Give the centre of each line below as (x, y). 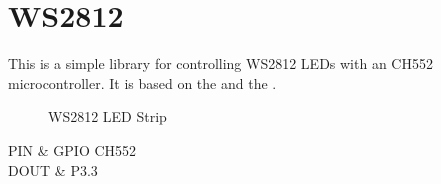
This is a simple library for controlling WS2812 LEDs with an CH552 (220, 63)
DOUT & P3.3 (53, 169)
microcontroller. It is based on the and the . (142, 82)
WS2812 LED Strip (107, 116)
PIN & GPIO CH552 (72, 149)
